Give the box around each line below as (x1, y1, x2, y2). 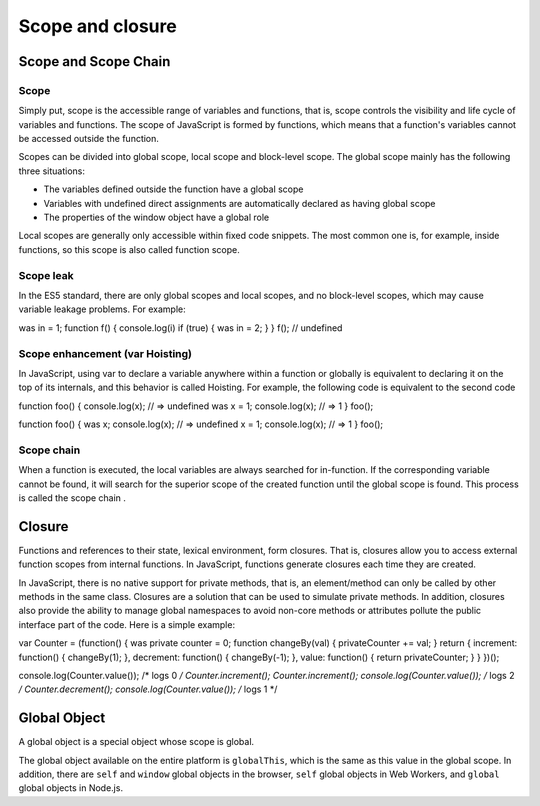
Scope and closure (18, 15, 177, 37)
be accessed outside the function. (18, 133, 160, 145)
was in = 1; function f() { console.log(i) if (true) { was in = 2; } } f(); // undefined (18, 321, 343, 334)
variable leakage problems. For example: (18, 303, 187, 315)
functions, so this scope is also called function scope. (18, 243, 240, 255)
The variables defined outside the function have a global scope (43, 183, 304, 195)
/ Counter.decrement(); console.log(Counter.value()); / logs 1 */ (18, 683, 278, 695)
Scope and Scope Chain (18, 53, 171, 70)
